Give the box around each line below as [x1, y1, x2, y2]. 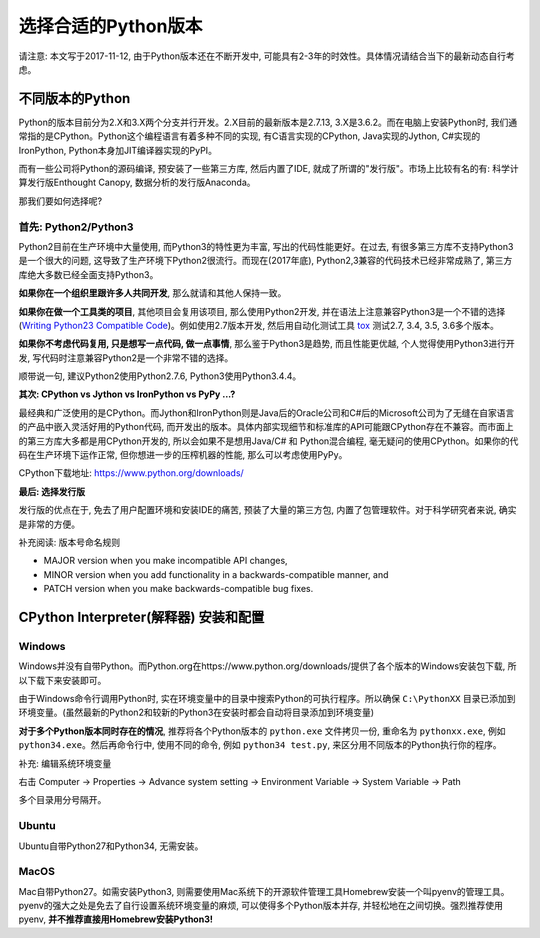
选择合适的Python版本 [18, 15, 203, 37]
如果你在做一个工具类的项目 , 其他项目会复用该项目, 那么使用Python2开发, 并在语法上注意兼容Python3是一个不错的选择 [18, 305, 506, 317]
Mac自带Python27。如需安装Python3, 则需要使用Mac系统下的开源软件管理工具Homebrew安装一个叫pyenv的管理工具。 [18, 885, 510, 897]
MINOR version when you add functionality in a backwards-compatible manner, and [43, 568, 389, 580]
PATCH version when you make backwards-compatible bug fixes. [43, 583, 314, 595]
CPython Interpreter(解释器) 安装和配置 [18, 608, 265, 625]
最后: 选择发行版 [18, 485, 85, 497]
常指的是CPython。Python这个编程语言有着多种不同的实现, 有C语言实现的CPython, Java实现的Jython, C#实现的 [18, 130, 481, 142]
